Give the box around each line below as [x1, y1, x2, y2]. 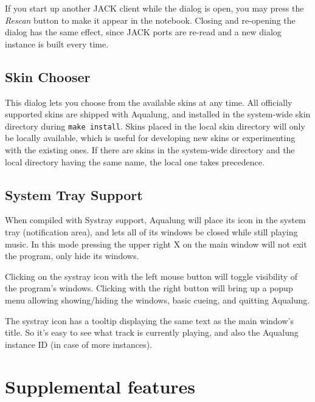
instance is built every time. [5, 37, 109, 50]
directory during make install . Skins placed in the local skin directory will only [5, 119, 305, 132]
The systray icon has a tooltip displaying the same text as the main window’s [5, 314, 294, 327]
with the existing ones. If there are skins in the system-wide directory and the [5, 144, 295, 156]
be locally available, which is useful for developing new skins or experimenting [5, 131, 296, 144]
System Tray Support [5, 185, 143, 204]
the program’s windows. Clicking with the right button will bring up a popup [5, 282, 293, 294]
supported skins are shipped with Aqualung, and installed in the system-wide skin [5, 108, 311, 120]
